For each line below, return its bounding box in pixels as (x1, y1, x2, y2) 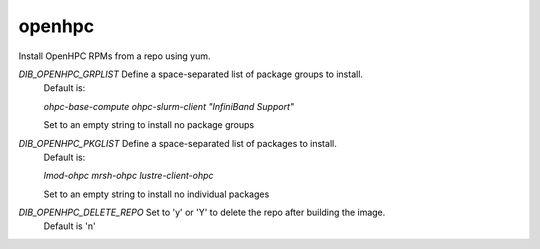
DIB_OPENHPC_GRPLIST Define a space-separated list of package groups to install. (18, 68, 364, 80)
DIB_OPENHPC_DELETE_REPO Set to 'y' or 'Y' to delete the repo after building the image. (18, 206, 386, 219)
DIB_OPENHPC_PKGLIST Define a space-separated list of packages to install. (18, 137, 337, 149)
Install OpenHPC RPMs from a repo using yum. (18, 50, 211, 62)
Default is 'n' (43, 220, 96, 232)
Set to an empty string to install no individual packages (43, 188, 270, 200)
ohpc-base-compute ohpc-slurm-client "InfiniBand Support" (43, 100, 295, 112)
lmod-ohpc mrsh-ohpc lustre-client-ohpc (43, 170, 214, 182)
